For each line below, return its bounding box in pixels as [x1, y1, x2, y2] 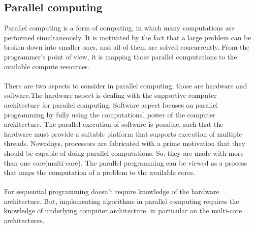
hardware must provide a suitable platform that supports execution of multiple [4, 128, 242, 139]
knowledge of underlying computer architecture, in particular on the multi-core [4, 205, 242, 216]
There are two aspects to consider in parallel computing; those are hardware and [4, 80, 247, 90]
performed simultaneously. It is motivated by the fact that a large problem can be [4, 32, 251, 42]
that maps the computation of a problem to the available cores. [4, 167, 195, 177]
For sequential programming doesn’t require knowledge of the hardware [4, 186, 219, 197]
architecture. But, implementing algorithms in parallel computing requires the [4, 196, 239, 206]
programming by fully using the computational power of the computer [4, 109, 216, 119]
